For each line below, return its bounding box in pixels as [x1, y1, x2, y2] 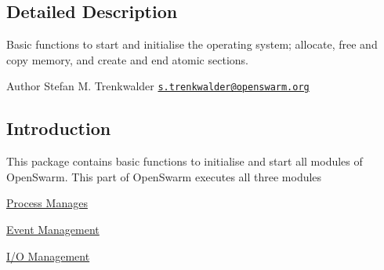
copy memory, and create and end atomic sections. [6, 51, 248, 67]
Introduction [6, 116, 111, 140]
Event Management [6, 221, 100, 238]
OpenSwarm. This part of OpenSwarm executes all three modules [6, 168, 322, 184]
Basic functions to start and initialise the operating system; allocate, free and [6, 36, 378, 53]
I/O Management [6, 247, 90, 264]
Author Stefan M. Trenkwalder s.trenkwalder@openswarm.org [6, 78, 310, 94]
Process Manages [6, 195, 88, 211]
